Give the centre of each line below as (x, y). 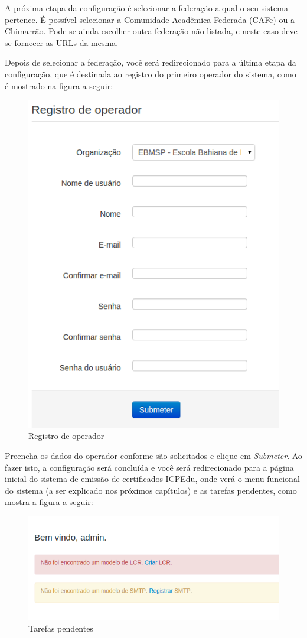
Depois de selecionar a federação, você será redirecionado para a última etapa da (151, 62)
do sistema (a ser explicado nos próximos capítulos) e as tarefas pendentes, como (151, 490)
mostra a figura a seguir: (49, 502)
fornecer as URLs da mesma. (66, 42)
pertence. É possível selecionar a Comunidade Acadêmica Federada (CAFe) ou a (150, 19)
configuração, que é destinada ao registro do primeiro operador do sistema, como (151, 74)
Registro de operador (66, 436)
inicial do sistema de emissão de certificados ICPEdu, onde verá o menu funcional (152, 479)
